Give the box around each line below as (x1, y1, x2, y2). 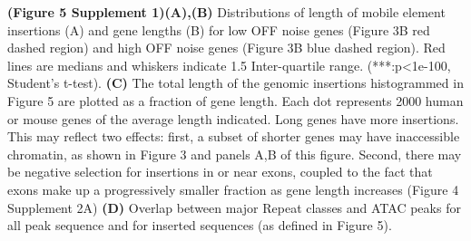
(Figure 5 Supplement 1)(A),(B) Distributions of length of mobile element (7, 3, 446, 21)
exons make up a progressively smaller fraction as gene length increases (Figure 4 (7, 179, 459, 198)
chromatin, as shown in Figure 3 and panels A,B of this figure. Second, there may (7, 144, 462, 163)
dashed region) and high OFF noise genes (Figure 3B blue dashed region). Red (7, 38, 446, 57)
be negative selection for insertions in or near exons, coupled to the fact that (7, 162, 433, 181)
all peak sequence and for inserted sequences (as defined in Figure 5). (7, 216, 392, 235)
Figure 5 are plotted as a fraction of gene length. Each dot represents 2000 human (7, 91, 464, 110)
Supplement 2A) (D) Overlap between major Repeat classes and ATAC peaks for (7, 198, 461, 217)
